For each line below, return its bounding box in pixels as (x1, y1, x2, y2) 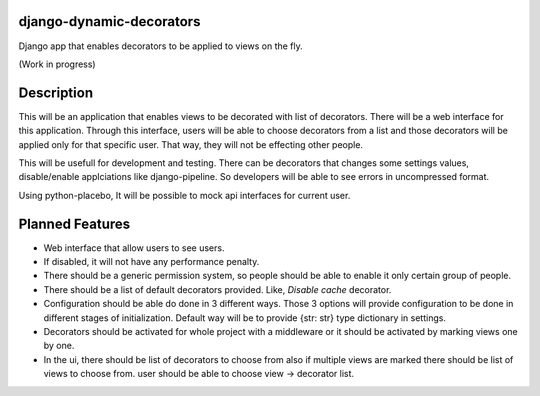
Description (18, 84, 94, 101)
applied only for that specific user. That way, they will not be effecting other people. (18, 138, 364, 150)
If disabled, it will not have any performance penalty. (43, 256, 260, 268)
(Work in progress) (18, 58, 96, 70)
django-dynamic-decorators (18, 13, 201, 30)
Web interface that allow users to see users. (43, 241, 225, 254)
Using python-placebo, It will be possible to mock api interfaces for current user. (18, 189, 351, 201)
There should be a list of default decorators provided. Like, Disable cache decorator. (43, 283, 392, 295)
